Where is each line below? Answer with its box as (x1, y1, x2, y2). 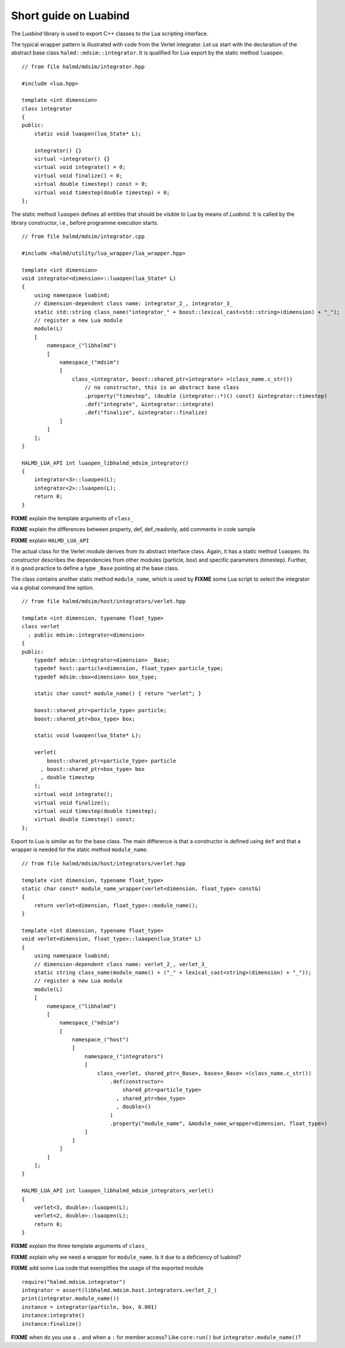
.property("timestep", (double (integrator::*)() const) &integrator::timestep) (84, 393, 328, 399)
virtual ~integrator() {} (33, 156, 111, 162)
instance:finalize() (22, 1320, 82, 1327)
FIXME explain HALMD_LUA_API (11, 536, 90, 544)
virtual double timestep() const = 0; (33, 180, 148, 188)
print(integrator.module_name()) (22, 1295, 120, 1302)
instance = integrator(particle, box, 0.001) (22, 1304, 158, 1310)
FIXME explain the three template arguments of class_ (11, 1243, 148, 1250)
